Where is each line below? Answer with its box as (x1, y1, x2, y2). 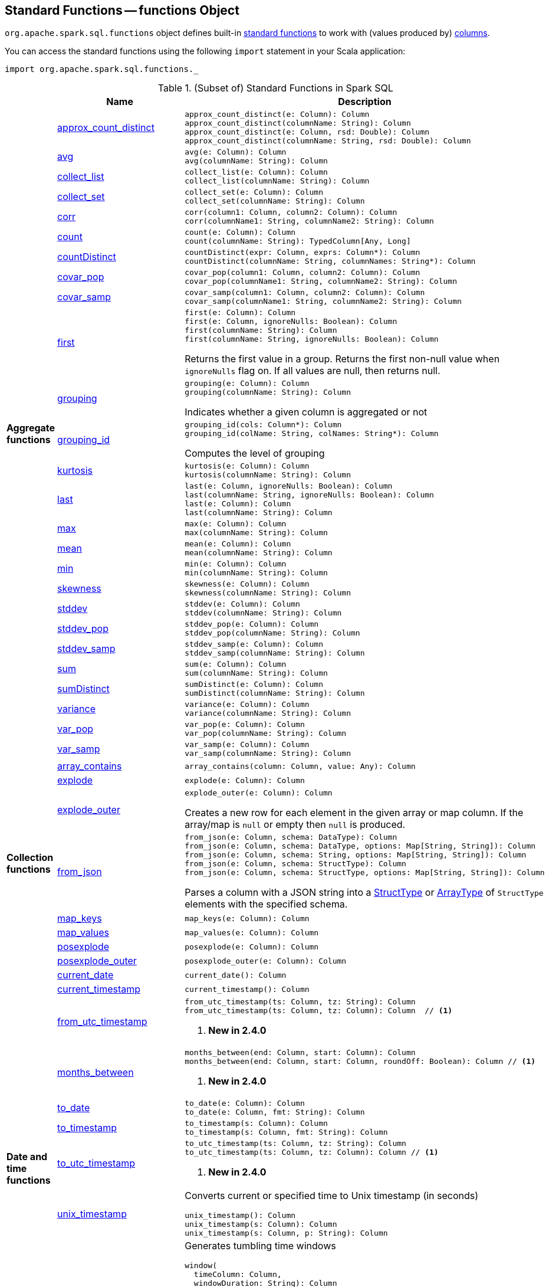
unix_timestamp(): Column (185, 1211, 296, 1220)
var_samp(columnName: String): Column (185, 749, 351, 758)
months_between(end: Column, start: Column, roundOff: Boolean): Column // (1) (185, 1057, 536, 1066)
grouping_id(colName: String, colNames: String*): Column (185, 429, 439, 438)
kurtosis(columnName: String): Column (185, 470, 351, 480)
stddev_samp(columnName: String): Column (185, 649, 365, 658)
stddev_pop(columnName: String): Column (185, 628, 360, 638)
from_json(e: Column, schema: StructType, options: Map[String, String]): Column (185, 868, 545, 877)
